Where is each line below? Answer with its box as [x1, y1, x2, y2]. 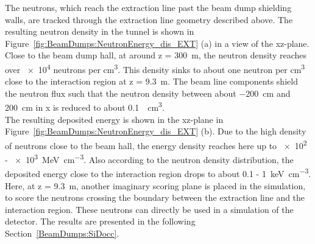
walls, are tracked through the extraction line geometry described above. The [5, 13, 293, 26]
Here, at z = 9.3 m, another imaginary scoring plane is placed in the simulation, [5, 179, 306, 192]
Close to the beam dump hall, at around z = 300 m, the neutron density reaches [5, 49, 306, 61]
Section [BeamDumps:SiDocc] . [5, 226, 119, 239]
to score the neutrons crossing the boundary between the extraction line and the [5, 191, 305, 204]
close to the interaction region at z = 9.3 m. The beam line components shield [5, 75, 298, 88]
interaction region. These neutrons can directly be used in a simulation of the [5, 203, 294, 215]
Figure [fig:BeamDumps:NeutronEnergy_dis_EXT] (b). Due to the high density [5, 125, 306, 138]
